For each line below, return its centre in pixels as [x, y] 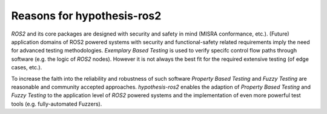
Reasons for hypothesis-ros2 [86, 16]
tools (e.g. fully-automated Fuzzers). [57, 104]
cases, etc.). [27, 68]
